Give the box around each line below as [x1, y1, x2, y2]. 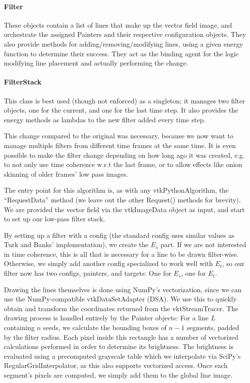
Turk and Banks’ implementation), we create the [4, 239, 149, 250]
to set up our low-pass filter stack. [4, 214, 105, 224]
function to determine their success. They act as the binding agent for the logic [4, 48, 239, 58]
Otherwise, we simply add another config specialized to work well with [4, 258, 213, 268]
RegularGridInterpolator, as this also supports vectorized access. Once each [4, 360, 228, 370]
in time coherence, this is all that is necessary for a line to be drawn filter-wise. [4, 249, 239, 259]
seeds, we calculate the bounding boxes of [43, 322, 167, 333]
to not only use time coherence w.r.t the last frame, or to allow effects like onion [4, 159, 242, 169]
